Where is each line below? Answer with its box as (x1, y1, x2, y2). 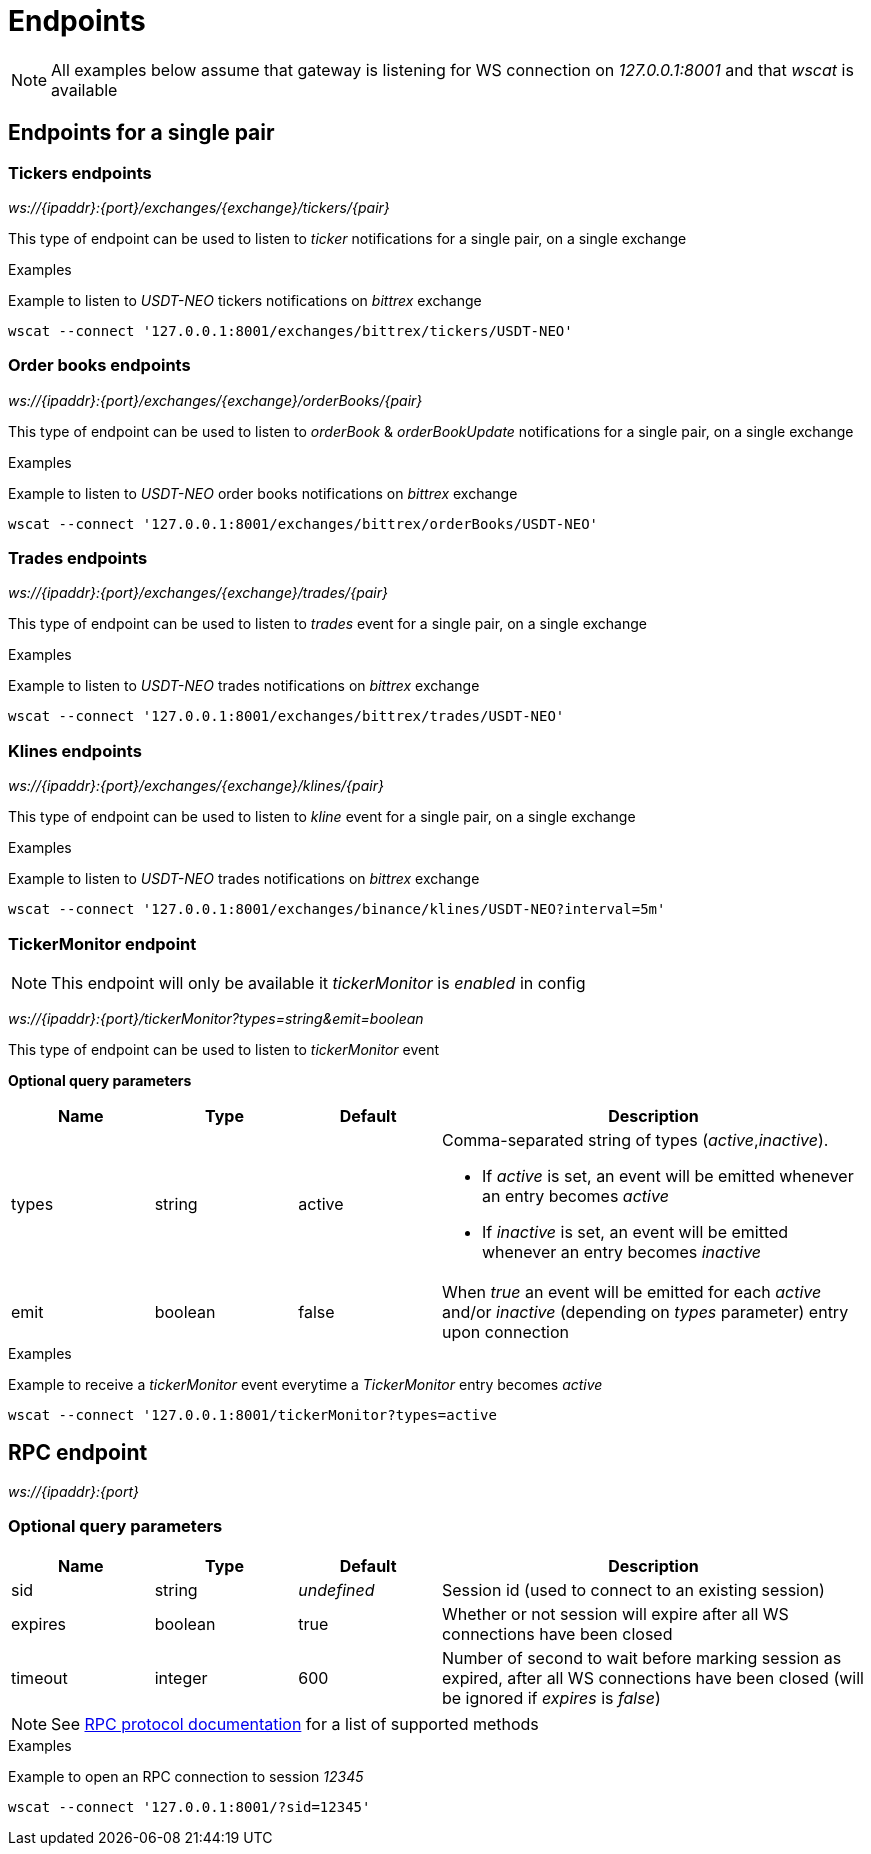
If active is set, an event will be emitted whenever (481, 1165, 854, 1186)
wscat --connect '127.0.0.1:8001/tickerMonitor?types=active (8, 1406, 497, 1423)
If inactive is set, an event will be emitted (481, 1221, 789, 1242)
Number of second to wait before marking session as (441, 1647, 842, 1668)
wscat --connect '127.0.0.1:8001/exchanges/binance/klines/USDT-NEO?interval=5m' (8, 901, 666, 918)
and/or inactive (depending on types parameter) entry (441, 1301, 849, 1322)
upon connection (441, 1321, 570, 1342)
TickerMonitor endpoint (8, 933, 197, 954)
